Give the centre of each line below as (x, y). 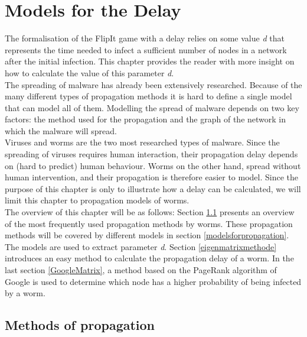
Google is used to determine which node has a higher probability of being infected (153, 281)
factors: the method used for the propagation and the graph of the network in (145, 119)
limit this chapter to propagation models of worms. (97, 200)
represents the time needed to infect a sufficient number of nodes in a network (146, 49)
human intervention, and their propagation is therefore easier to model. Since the (152, 177)
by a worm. (25, 293)
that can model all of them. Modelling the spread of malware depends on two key (152, 107)
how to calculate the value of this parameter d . (89, 72)
